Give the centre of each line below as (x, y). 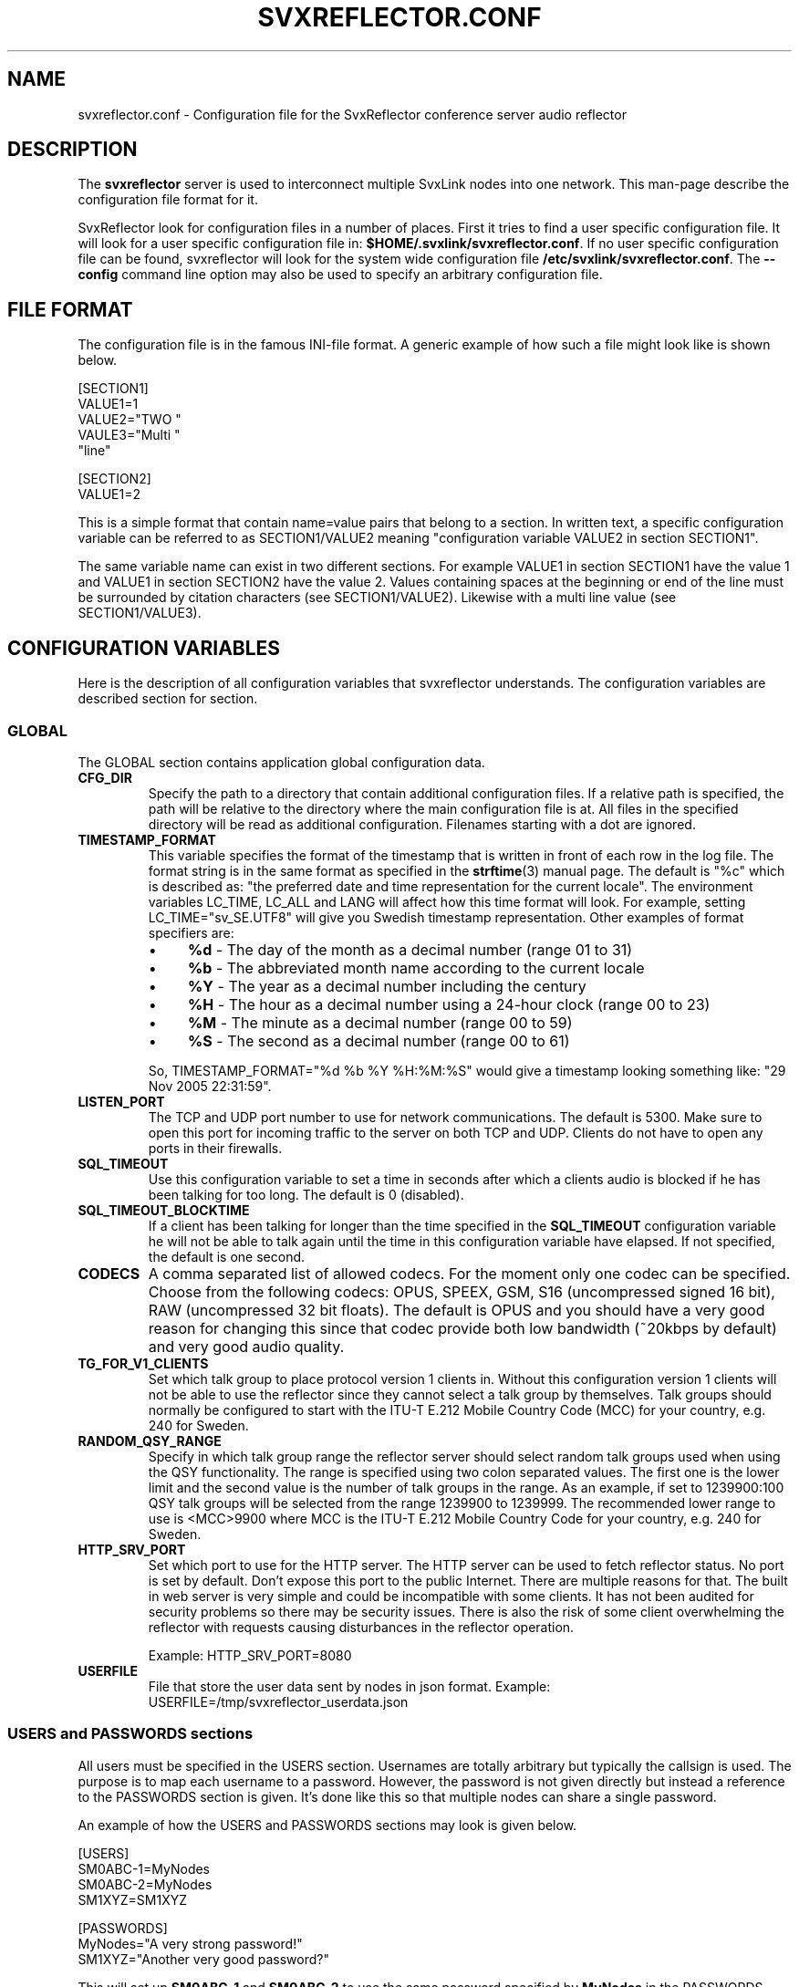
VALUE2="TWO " (130, 420)
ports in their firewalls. (215, 1148)
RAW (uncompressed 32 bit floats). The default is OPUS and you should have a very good (457, 1310)
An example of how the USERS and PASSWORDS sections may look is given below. (327, 1825)
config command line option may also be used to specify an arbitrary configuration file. (340, 275)
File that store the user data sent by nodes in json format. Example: (349, 1686)
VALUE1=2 (109, 494)
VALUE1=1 (108, 404)
